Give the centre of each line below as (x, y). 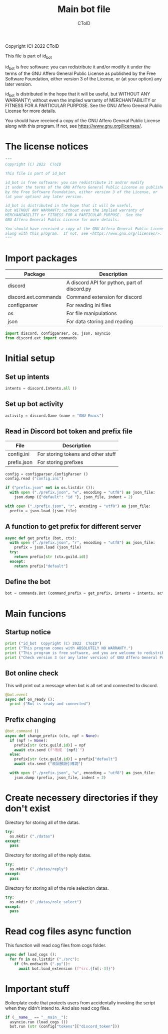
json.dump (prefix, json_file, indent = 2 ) (60, 778)
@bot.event (16, 695)
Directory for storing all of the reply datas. (48, 855)
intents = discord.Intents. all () (41, 389)
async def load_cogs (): (31, 955)
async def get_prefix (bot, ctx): (41, 538)
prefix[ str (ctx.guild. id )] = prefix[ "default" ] (66, 759)
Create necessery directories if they (82, 798)
